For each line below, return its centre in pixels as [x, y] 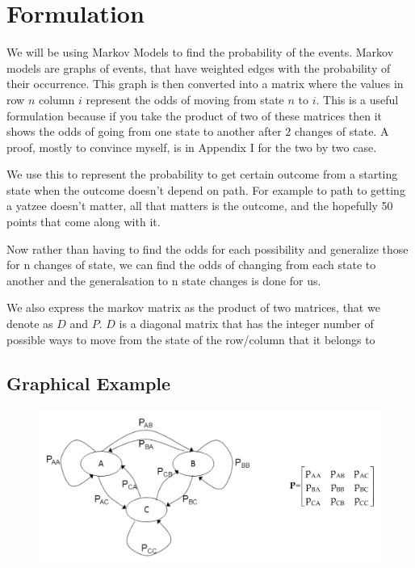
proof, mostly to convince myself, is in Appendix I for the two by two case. [192, 147]
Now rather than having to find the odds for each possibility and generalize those [207, 248]
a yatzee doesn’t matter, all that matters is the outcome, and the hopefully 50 [200, 206]
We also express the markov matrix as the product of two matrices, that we [193, 307]
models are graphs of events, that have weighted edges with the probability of [199, 67]
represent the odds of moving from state [185, 99]
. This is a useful [357, 99]
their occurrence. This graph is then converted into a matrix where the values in [205, 84]
